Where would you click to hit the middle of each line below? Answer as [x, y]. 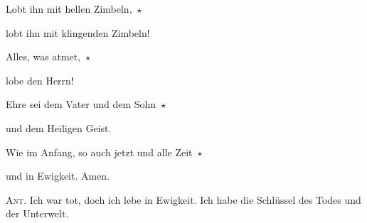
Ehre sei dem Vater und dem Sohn [81, 104]
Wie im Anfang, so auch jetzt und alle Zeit [99, 152]
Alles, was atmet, [43, 56]
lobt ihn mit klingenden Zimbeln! [78, 32]
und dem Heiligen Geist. [59, 127]
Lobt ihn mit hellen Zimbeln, [69, 9]
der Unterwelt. [37, 213]
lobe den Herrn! [40, 80]
